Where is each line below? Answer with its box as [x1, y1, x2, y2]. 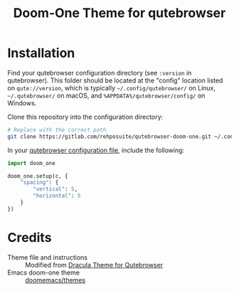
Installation [7, 45, 75, 61]
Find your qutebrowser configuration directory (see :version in [7, 68, 192, 77]
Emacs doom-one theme [7, 268, 80, 277]
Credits [7, 230, 52, 245]
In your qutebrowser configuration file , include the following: [7, 146, 185, 154]
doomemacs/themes [25, 275, 86, 284]
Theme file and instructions [7, 253, 87, 261]
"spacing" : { [20, 179, 59, 186]
